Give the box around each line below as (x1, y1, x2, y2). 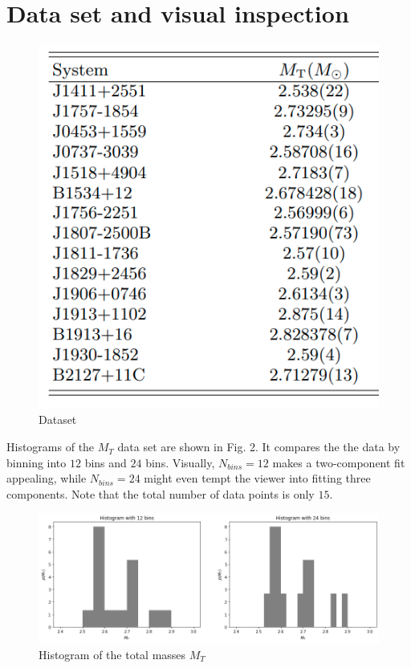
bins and (84, 454, 127, 470)
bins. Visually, (145, 454, 215, 470)
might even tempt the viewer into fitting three (144, 470, 371, 487)
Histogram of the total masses (39, 646, 186, 662)
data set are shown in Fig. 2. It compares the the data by (117, 438, 401, 455)
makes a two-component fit (272, 454, 405, 470)
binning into (6, 454, 67, 470)
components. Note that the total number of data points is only (6, 485, 315, 502)
